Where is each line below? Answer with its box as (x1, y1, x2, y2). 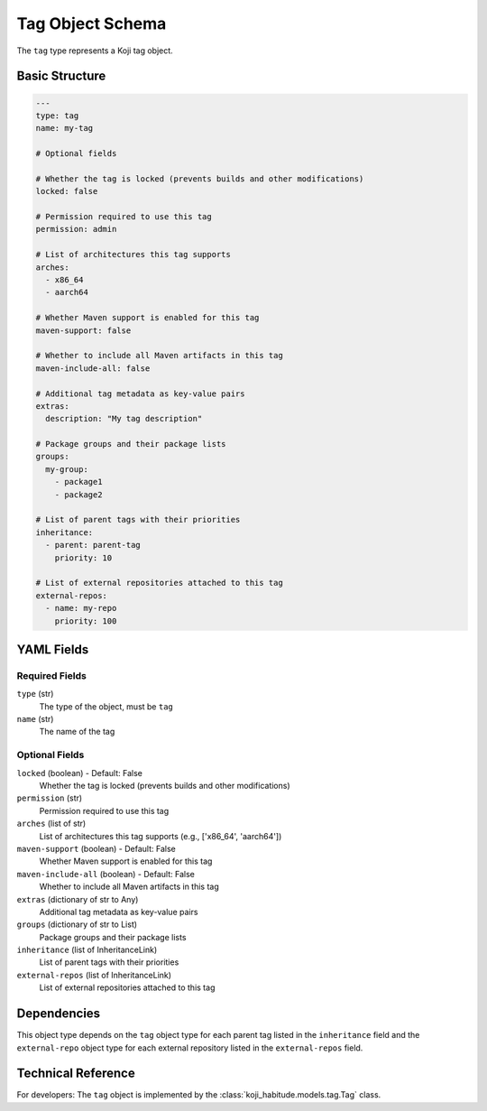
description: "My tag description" (45, 413, 203, 424)
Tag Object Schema (16, 14, 167, 33)
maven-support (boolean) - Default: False (16, 843, 176, 854)
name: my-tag (35, 123, 94, 134)
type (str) (16, 689, 54, 699)
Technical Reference (16, 1066, 135, 1081)
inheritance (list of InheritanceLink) (16, 944, 158, 956)
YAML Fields (16, 642, 89, 657)
